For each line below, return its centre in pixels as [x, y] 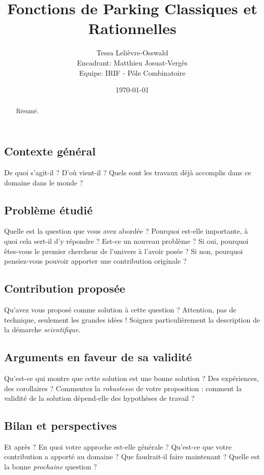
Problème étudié [49, 210]
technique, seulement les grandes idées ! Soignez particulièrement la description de [132, 319]
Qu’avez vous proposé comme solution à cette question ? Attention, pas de [120, 309]
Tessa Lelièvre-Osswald [132, 53]
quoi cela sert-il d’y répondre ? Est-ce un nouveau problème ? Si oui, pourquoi [126, 241]
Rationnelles [132, 28]
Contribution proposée [65, 288]
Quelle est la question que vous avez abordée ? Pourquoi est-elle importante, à [126, 231]
